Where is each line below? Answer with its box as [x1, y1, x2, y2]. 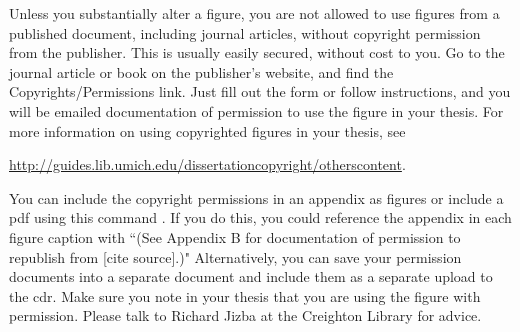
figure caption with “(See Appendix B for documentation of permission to [9, 226, 461, 247]
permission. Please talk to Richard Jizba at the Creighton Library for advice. [9, 305, 482, 326]
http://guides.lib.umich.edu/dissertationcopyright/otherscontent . [9, 154, 406, 175]
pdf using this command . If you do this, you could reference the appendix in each [9, 207, 512, 228]
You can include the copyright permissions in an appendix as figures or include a [9, 187, 504, 208]
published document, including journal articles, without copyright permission [9, 22, 481, 43]
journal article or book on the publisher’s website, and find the [9, 61, 394, 82]
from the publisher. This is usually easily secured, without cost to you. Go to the [9, 42, 505, 63]
